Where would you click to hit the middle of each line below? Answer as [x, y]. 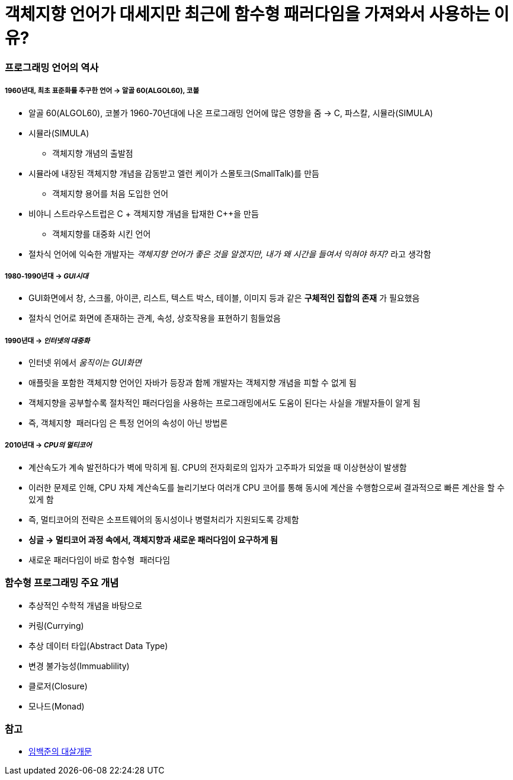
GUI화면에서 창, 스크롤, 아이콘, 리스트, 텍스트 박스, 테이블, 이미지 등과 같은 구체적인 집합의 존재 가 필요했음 [224, 298]
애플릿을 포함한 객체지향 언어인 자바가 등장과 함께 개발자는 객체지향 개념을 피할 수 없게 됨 [193, 383]
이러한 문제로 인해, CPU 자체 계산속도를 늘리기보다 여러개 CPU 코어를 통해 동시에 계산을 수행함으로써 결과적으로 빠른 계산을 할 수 [267, 487]
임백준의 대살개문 [60, 752]
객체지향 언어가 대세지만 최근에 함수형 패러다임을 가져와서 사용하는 [248, 14]
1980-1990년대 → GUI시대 [47, 276]
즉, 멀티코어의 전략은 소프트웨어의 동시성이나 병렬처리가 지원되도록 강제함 [164, 519]
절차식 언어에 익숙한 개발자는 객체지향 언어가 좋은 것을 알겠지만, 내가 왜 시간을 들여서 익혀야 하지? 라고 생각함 [230, 254]
